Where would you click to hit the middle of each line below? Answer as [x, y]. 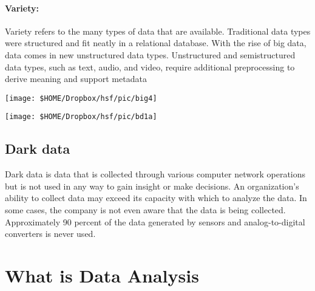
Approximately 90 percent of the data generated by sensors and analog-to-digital [155, 221]
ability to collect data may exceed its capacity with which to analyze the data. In [156, 198]
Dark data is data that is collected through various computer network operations [155, 174]
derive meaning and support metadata [76, 79]
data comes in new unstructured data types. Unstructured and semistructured [150, 54]
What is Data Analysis [102, 276]
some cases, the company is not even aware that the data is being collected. [145, 210]
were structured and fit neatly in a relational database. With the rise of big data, [156, 43]
